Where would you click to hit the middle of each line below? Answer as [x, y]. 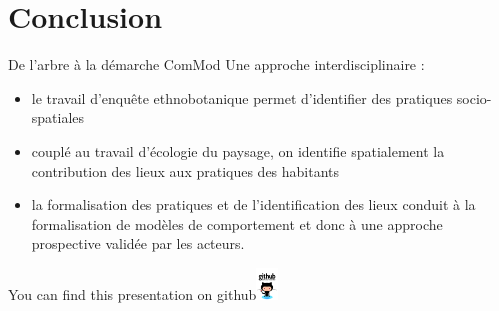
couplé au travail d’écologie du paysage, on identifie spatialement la [238, 150]
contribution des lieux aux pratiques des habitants [185, 170]
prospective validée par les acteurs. [138, 243]
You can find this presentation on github [132, 294]
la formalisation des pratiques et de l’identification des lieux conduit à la [253, 204]
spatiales [58, 117]
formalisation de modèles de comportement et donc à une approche [237, 223]
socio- [474, 97]
